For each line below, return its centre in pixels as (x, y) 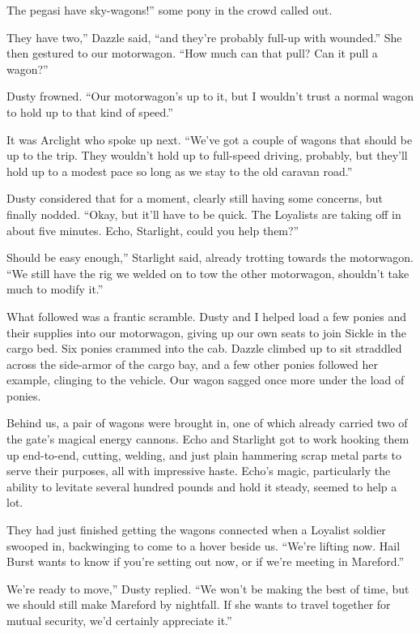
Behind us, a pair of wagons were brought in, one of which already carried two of (207, 423)
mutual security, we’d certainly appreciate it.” (119, 620)
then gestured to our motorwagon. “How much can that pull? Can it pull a (192, 53)
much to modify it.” (55, 289)
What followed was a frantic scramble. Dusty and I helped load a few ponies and (207, 316)
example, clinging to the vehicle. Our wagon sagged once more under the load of (206, 380)
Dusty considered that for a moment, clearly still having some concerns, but (195, 198)
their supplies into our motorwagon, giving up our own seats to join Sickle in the (206, 332)
